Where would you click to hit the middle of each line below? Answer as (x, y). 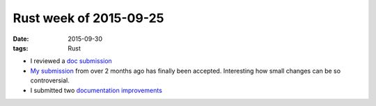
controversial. (50, 80)
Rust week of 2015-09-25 (88, 18)
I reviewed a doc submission (71, 61)
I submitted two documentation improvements (96, 90)
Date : (21, 39)
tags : (21, 48)
